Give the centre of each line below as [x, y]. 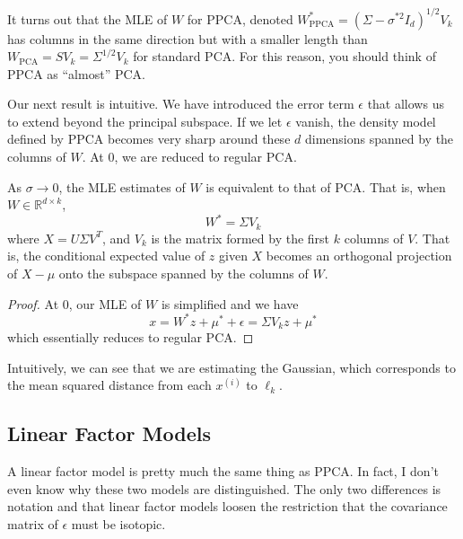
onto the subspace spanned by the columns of [183, 273]
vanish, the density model [366, 121]
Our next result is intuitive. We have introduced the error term [181, 104]
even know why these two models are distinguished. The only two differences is [224, 488]
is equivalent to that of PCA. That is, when [326, 186]
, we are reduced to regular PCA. [205, 157]
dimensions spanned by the [379, 139]
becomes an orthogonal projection [359, 256]
